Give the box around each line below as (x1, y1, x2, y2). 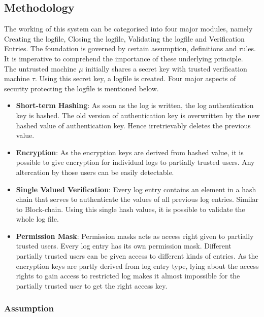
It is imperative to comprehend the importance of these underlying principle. (4, 53, 243, 63)
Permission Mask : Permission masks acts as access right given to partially (16, 230, 254, 241)
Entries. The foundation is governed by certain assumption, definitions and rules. (4, 43, 256, 54)
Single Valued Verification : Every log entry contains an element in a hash (16, 184, 256, 194)
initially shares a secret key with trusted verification (85, 63, 247, 74)
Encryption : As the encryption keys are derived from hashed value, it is (16, 147, 244, 157)
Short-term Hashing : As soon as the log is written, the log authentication (16, 100, 254, 111)
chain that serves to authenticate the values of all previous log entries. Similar (16, 194, 259, 204)
